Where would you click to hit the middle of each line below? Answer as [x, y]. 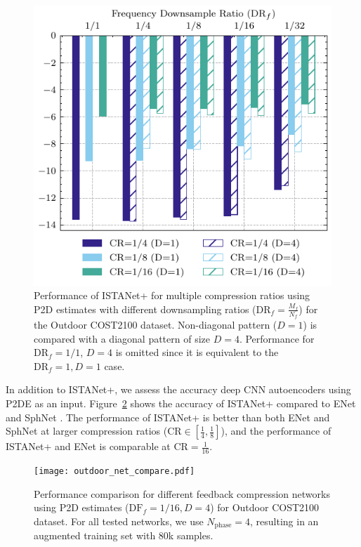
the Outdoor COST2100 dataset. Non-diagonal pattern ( [156, 325]
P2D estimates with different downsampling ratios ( [145, 309]
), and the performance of [276, 431]
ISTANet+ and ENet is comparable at [88, 446]
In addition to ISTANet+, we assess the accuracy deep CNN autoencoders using [178, 389]
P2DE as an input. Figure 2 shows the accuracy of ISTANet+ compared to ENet [181, 403]
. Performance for [277, 338]
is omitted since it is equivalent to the [197, 352]
